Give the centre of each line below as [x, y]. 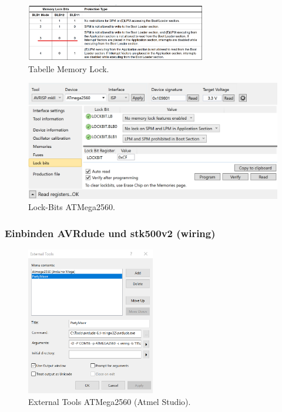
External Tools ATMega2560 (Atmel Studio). [110, 401]
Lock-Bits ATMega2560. [72, 207]
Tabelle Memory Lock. [69, 68]
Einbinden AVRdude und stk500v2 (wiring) [110, 233]
